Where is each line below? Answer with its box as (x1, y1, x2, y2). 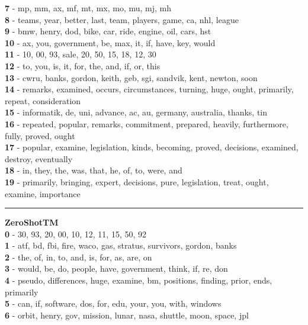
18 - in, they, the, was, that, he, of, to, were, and (5, 164, 182, 176)
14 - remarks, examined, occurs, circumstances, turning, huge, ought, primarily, (5, 83, 294, 95)
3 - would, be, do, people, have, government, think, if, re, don (5, 262, 228, 275)
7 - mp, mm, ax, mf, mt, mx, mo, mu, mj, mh (5, 2, 172, 14)
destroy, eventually (5, 152, 73, 165)
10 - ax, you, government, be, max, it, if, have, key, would (5, 36, 216, 49)
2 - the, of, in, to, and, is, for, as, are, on (5, 250, 152, 263)
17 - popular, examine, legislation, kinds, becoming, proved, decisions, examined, (5, 141, 299, 153)
